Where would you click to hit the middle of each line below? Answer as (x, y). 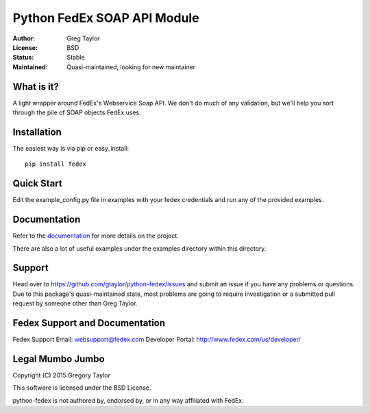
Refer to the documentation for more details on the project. (96, 236)
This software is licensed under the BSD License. (82, 388)
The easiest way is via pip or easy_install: (71, 148)
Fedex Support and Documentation (89, 323)
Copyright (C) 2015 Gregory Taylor (62, 375)
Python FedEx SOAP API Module (106, 18)
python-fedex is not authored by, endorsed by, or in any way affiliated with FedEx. (128, 400)
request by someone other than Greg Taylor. (75, 303)
